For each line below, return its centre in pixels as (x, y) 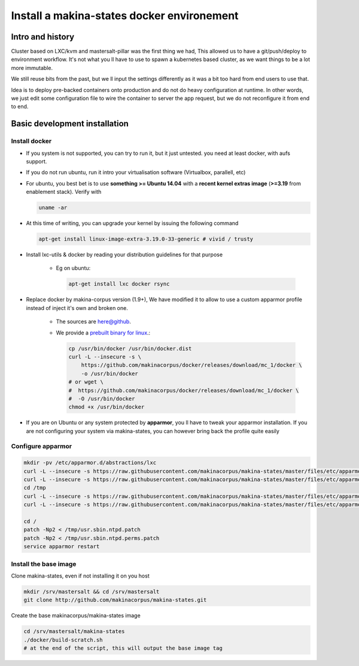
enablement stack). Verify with (64, 192)
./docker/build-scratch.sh (63, 640)
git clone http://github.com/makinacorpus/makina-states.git (115, 600)
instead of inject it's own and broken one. (77, 308)
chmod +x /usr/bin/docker (107, 407)
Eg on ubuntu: (73, 268)
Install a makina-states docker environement (125, 16)
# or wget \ (86, 382)
